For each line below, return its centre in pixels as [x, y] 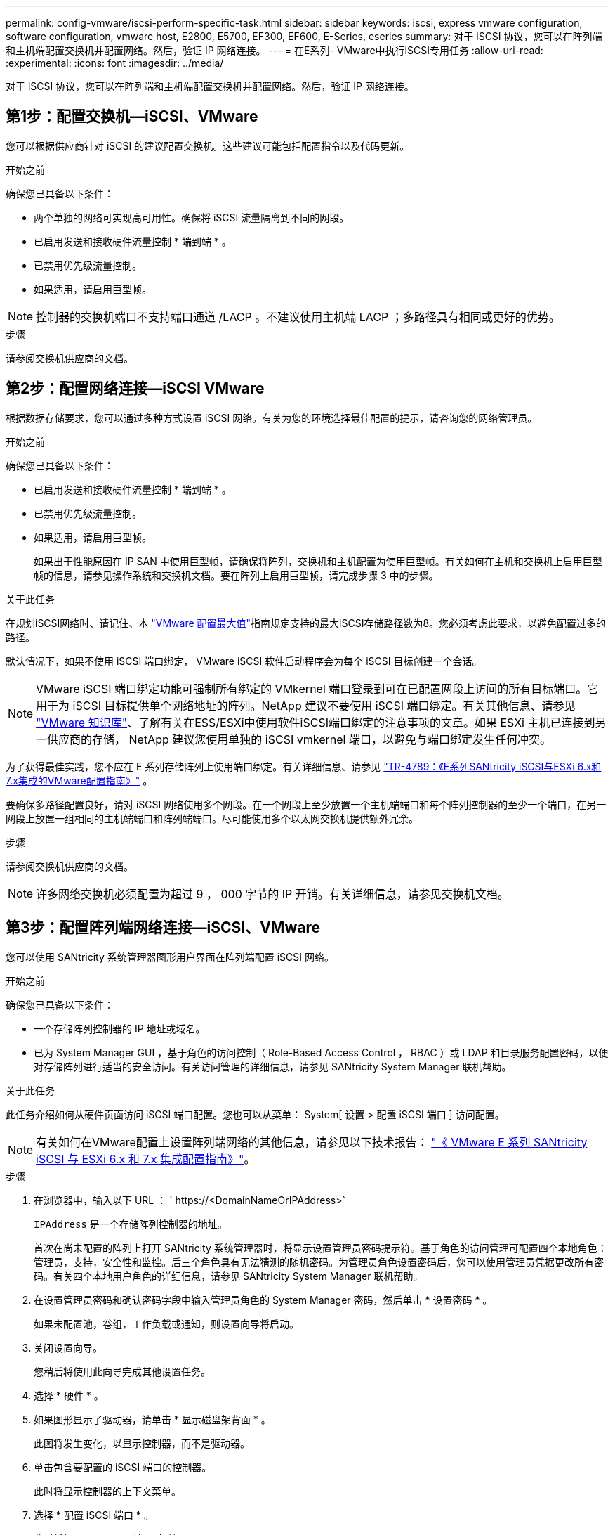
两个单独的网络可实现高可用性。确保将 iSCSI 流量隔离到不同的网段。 [192, 217]
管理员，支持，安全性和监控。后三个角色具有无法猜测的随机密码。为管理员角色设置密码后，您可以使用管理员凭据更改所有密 [319, 1262]
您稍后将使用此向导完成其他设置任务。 [122, 1371]
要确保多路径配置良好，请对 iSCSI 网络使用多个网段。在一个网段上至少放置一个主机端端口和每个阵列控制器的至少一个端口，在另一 [306, 804]
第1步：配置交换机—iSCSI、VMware [132, 117]
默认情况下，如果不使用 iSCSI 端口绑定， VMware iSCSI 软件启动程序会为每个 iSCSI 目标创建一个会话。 [244, 661]
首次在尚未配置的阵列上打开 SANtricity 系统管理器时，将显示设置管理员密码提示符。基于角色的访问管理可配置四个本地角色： [320, 1248]
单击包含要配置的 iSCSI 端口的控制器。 [123, 1467]
